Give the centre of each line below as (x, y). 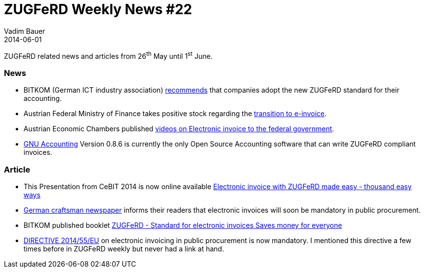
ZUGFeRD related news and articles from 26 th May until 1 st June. (108, 55)
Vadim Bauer (25, 31)
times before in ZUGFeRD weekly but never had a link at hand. (124, 248)
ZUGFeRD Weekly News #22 (98, 9)
